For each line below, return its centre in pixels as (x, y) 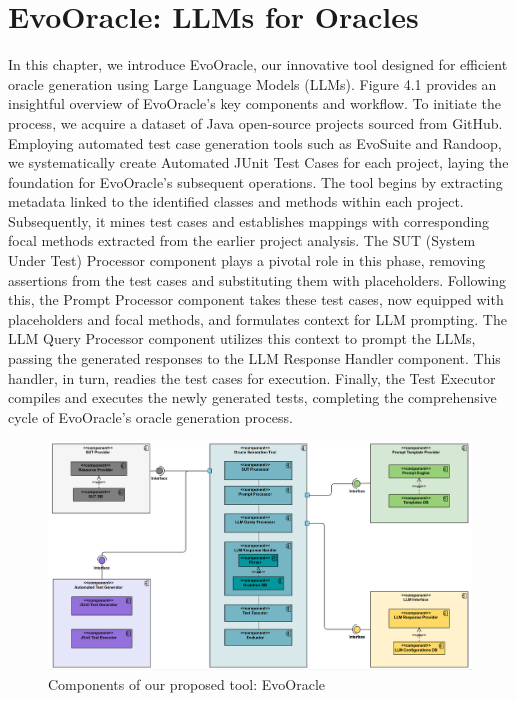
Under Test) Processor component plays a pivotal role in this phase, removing (247, 260)
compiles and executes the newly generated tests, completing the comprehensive (252, 397)
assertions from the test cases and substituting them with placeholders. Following (257, 279)
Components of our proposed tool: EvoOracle (186, 683)
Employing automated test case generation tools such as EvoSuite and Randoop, (255, 142)
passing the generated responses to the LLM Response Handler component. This (254, 358)
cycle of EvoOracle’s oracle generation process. (150, 416)
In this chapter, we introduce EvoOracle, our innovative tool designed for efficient (258, 64)
